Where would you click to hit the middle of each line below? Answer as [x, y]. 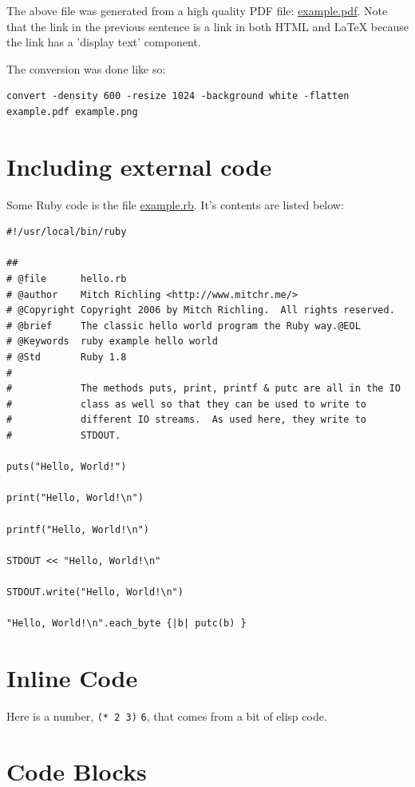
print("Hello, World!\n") [75, 498]
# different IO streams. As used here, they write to [187, 420]
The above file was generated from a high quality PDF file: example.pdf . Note [197, 10]
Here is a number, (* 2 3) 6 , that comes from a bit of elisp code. [167, 715]
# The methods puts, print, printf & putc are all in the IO [204, 389]
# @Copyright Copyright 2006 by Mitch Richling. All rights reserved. [201, 310]
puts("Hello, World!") [67, 467]
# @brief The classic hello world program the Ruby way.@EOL [184, 326]
